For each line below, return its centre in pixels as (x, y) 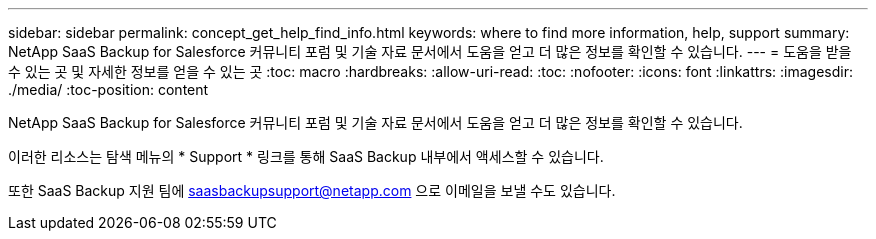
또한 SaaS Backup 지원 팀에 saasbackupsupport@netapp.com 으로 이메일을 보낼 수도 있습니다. (312, 190)
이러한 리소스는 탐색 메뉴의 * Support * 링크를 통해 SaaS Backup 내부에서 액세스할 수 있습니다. (306, 156)
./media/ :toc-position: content (108, 89)
